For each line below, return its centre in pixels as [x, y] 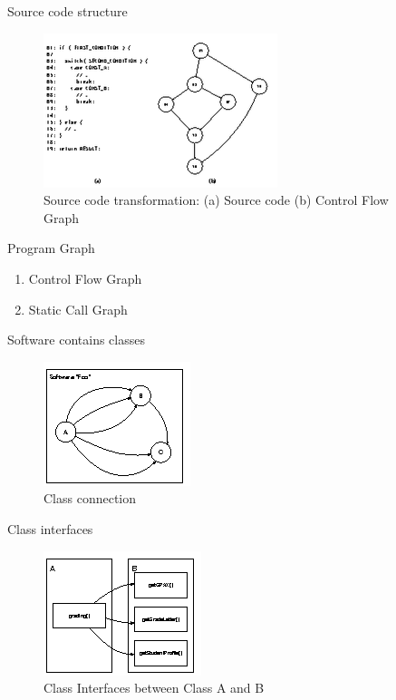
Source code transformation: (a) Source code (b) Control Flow [216, 200]
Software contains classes [76, 340]
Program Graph [51, 248]
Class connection [90, 498]
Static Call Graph [78, 309]
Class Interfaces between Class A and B [154, 688]
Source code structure [68, 11]
